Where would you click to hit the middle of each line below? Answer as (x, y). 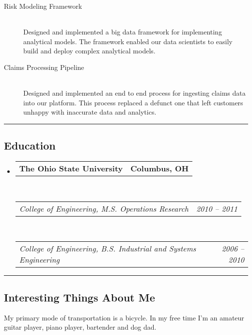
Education (30, 145)
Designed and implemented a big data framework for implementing (123, 32)
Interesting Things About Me (79, 297)
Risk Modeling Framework (43, 6)
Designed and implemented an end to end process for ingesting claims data (134, 93)
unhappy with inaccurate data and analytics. (90, 112)
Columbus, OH (160, 168)
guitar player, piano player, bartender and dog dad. (80, 327)
